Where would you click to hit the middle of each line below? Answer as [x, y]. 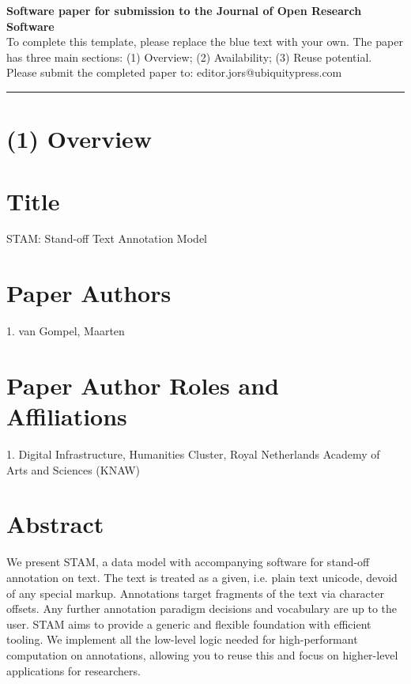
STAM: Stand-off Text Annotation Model [107, 238]
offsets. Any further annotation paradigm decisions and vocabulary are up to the [202, 608]
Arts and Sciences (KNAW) [73, 469]
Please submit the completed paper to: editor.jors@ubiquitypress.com [174, 72]
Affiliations [67, 416]
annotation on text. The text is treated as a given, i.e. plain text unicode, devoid [202, 577]
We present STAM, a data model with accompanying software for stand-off [188, 562]
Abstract [55, 524]
